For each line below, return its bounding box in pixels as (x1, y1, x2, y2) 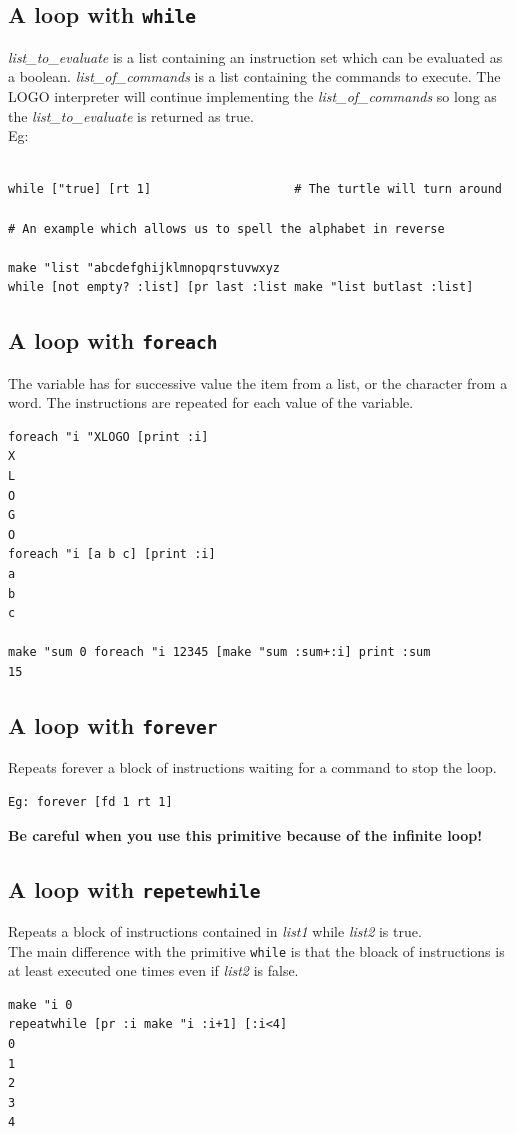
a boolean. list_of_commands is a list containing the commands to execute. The (8, 66, 501, 87)
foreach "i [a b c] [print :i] (8, 547, 216, 562)
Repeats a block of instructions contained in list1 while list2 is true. (8, 920, 422, 941)
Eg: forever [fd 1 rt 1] (8, 794, 173, 809)
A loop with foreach (8, 325, 218, 356)
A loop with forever (8, 709, 218, 740)
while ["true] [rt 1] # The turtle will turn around (8, 182, 502, 197)
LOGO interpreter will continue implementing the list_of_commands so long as (8, 85, 497, 106)
